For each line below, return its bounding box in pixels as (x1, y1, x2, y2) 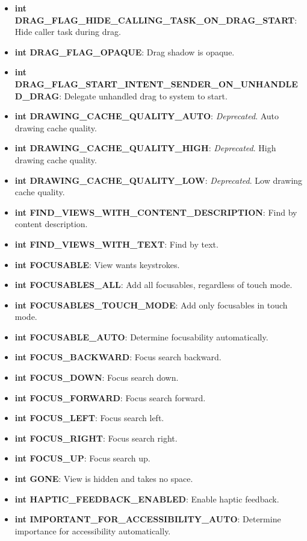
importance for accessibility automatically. (14, 524, 171, 537)
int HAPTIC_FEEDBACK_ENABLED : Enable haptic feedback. (14, 492, 279, 505)
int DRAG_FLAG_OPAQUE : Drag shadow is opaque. (14, 45, 235, 58)
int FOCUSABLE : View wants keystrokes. (14, 258, 180, 270)
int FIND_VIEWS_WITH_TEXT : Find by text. (14, 237, 219, 250)
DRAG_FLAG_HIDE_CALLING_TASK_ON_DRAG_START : (14, 13, 297, 26)
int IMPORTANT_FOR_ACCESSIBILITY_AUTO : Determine (14, 513, 281, 525)
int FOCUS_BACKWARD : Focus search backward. (14, 351, 222, 363)
